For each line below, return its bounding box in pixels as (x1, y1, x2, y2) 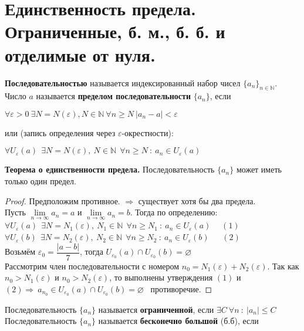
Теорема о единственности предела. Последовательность (5, 163, 215, 175)
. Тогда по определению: (130, 206, 218, 218)
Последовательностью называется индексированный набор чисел (5, 76, 241, 89)
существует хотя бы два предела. (138, 194, 256, 207)
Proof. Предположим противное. (5, 194, 120, 207)
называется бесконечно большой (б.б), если (98, 315, 259, 327)
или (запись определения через (5, 126, 116, 139)
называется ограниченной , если (98, 303, 214, 315)
